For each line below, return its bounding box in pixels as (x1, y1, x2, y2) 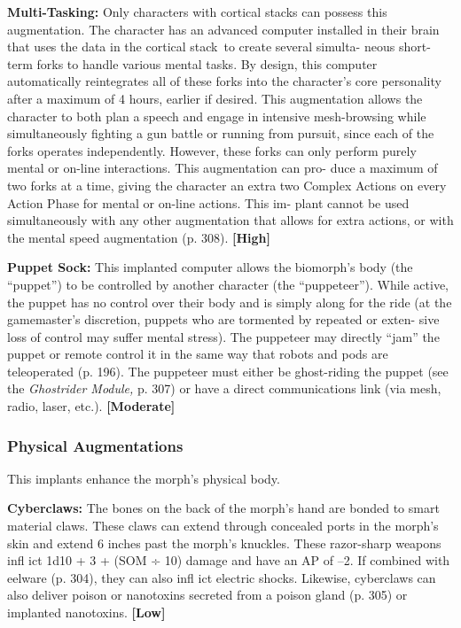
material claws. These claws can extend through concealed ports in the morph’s (7, 516, 439, 535)
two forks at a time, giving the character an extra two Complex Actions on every (7, 175, 447, 194)
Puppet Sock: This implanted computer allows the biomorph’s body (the (7, 258, 413, 276)
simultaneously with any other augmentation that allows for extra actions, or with (7, 211, 454, 229)
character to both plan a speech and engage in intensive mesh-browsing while (7, 106, 426, 125)
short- (398, 37, 431, 56)
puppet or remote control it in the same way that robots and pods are (7, 345, 388, 363)
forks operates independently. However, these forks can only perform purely (7, 141, 417, 159)
